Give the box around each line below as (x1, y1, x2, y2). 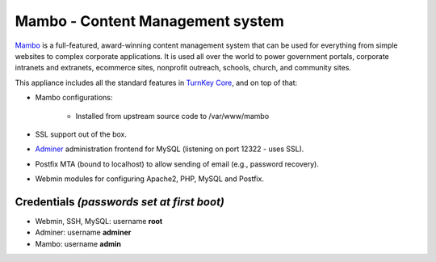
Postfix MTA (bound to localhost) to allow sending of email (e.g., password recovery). (35, 158, 319, 169)
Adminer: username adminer (35, 227, 132, 238)
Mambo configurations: (35, 93, 113, 103)
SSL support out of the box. (35, 129, 128, 139)
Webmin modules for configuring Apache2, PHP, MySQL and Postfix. (35, 174, 264, 184)
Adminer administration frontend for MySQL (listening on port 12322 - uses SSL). (35, 144, 304, 154)
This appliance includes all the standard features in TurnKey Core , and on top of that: (15, 78, 298, 87)
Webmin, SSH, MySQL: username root (35, 216, 163, 226)
